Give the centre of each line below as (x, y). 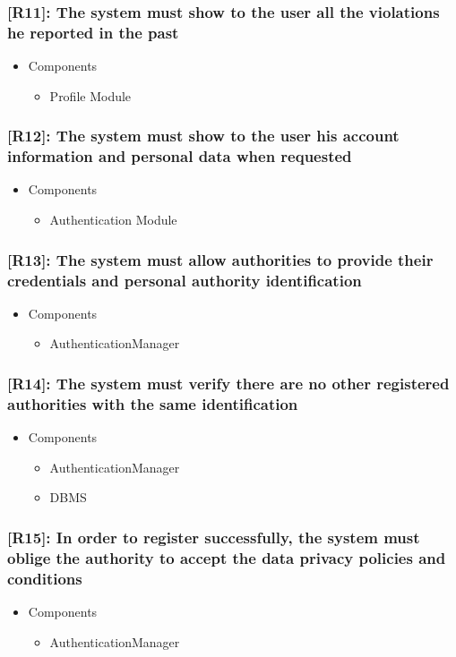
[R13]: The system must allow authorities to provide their (220, 259)
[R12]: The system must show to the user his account (203, 136)
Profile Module (90, 95)
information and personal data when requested (180, 156)
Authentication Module (113, 220)
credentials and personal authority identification (185, 280)
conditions (45, 578)
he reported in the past (93, 32)
